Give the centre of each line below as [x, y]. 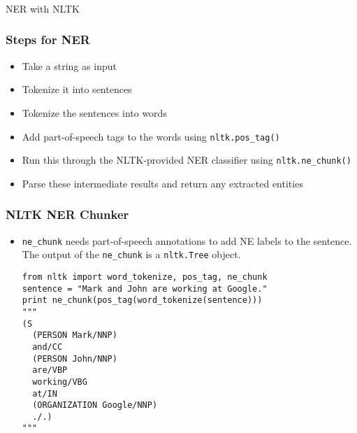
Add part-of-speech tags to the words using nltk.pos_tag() [151, 136]
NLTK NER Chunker [67, 214]
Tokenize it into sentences [77, 89]
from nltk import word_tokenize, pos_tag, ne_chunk [145, 277]
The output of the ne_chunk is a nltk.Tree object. [131, 254]
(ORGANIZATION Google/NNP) [95, 405]
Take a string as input [69, 65]
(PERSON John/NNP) [75, 359]
